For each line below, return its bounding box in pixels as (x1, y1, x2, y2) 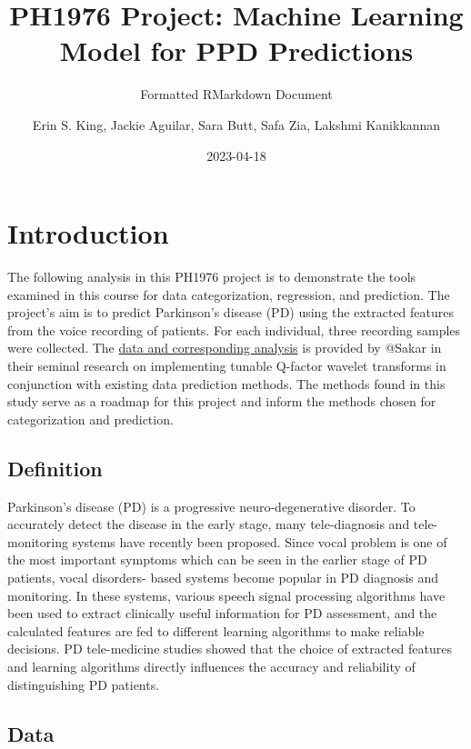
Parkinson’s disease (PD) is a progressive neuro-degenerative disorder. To (7, 496, 416, 515)
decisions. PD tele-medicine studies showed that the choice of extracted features (7, 639, 452, 658)
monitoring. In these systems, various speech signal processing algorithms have (7, 585, 446, 604)
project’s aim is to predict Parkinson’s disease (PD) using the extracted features (7, 303, 454, 322)
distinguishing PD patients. (7, 674, 160, 694)
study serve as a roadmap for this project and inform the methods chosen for (7, 392, 436, 411)
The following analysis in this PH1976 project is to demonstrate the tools (7, 267, 416, 286)
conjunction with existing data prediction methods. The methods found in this (7, 374, 446, 393)
